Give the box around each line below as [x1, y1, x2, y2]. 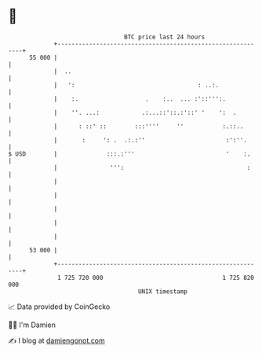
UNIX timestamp [137, 287, 188, 296]
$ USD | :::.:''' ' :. [8, 149, 251, 158]
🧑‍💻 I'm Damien [8, 320, 56, 329]
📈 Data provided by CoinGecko [8, 302, 111, 311]
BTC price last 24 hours [124, 33, 206, 41]
